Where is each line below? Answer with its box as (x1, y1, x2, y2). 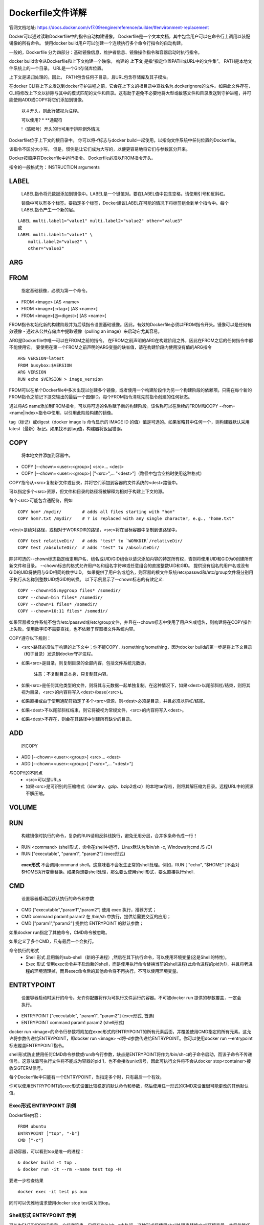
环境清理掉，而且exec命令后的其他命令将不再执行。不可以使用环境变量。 (34, 968, 181, 974)
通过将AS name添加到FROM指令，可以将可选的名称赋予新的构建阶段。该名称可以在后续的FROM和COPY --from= (9, 403, 236, 409)
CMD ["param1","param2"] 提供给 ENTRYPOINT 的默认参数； (21, 920, 144, 926)
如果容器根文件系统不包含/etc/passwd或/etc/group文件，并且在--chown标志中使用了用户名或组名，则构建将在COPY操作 (9, 619, 252, 625)
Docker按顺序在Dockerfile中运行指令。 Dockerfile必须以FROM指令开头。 (9, 155, 156, 161)
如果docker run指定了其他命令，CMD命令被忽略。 (9, 929, 110, 935)
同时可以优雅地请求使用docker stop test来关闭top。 (9, 1200, 113, 1205)
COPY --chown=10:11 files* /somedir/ (18, 608, 109, 614)
